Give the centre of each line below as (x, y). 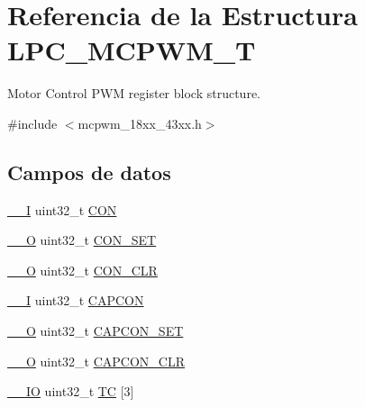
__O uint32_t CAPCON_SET (96, 331)
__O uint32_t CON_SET (82, 240)
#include (32, 123)
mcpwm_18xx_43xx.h (140, 123)
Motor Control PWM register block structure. (134, 93)
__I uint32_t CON (62, 209)
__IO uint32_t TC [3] (71, 391)
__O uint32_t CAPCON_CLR (96, 361)
